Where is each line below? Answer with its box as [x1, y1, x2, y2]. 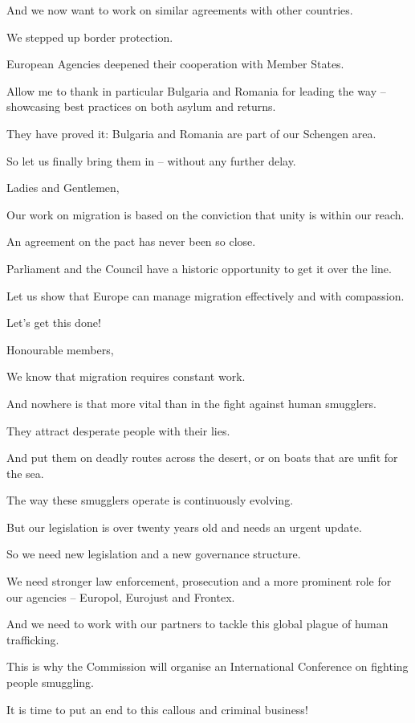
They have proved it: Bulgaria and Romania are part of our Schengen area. [6, 125, 376, 141]
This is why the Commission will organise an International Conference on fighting [6, 658, 409, 675]
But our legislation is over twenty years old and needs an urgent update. [6, 518, 362, 535]
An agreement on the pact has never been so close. [6, 233, 256, 250]
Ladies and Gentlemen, [6, 179, 120, 196]
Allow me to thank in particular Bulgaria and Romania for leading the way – [6, 82, 386, 99]
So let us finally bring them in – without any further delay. [6, 152, 296, 169]
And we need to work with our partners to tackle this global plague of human [6, 615, 389, 632]
